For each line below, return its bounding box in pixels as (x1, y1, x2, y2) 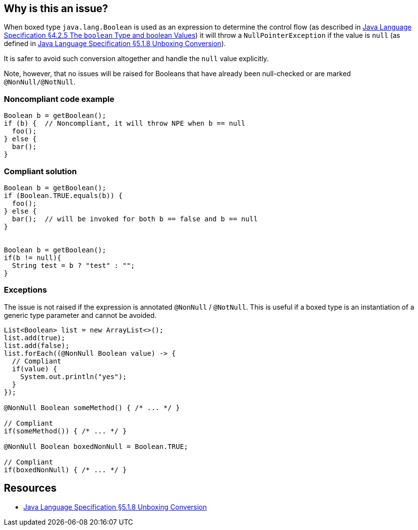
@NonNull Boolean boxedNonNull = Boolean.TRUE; (4, 442, 188, 450)
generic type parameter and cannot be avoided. (4, 311, 157, 319)
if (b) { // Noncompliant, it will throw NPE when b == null (4, 119, 246, 128)
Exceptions (4, 285, 47, 295)
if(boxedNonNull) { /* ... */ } (4, 465, 127, 474)
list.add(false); (4, 341, 69, 349)
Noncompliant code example (4, 94, 115, 104)
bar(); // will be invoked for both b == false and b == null (12, 215, 258, 223)
